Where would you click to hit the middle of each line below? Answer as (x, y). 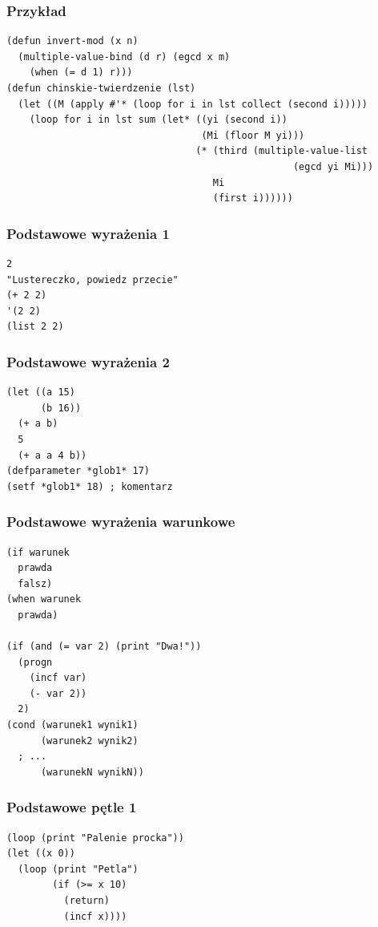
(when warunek (44, 599)
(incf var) (58, 678)
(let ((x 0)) (41, 854)
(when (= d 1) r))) (81, 73)
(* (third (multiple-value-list (282, 151)
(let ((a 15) (41, 393)
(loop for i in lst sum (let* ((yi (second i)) (158, 120)
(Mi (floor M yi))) (253, 135)
